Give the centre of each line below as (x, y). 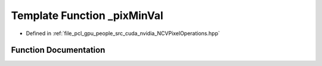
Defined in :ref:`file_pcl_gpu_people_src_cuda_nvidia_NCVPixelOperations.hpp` (123, 33)
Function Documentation (58, 50)
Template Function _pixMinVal (87, 15)
